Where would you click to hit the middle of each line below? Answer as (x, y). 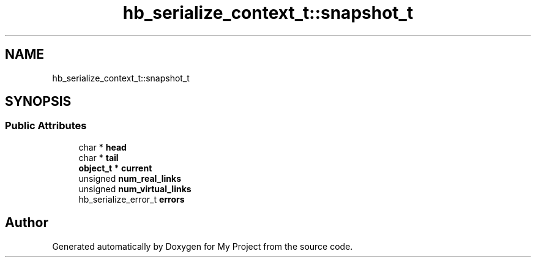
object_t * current (115, 168)
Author (27, 223)
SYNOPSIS (38, 102)
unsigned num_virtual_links (135, 189)
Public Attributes (46, 126)
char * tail (99, 157)
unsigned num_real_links (130, 178)
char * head (102, 147)
